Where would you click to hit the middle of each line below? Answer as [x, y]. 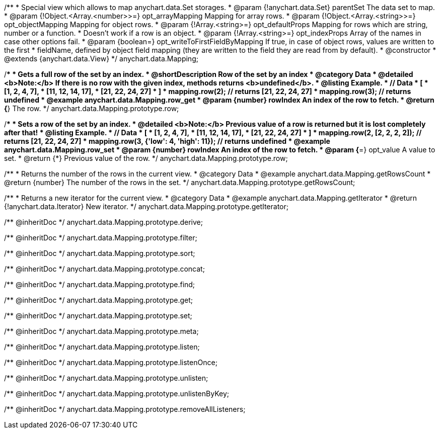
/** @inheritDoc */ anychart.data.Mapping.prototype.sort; [100, 253]
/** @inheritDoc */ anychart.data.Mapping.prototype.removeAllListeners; [125, 409]
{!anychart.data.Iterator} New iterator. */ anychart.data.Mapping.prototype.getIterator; [146, 206]
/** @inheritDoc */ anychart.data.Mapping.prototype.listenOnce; [111, 362]
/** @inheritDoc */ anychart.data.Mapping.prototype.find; [100, 284]
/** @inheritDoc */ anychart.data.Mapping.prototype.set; [98, 316]
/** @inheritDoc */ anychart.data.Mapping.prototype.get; [98, 300]
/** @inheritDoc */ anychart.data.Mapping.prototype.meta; [101, 331]
